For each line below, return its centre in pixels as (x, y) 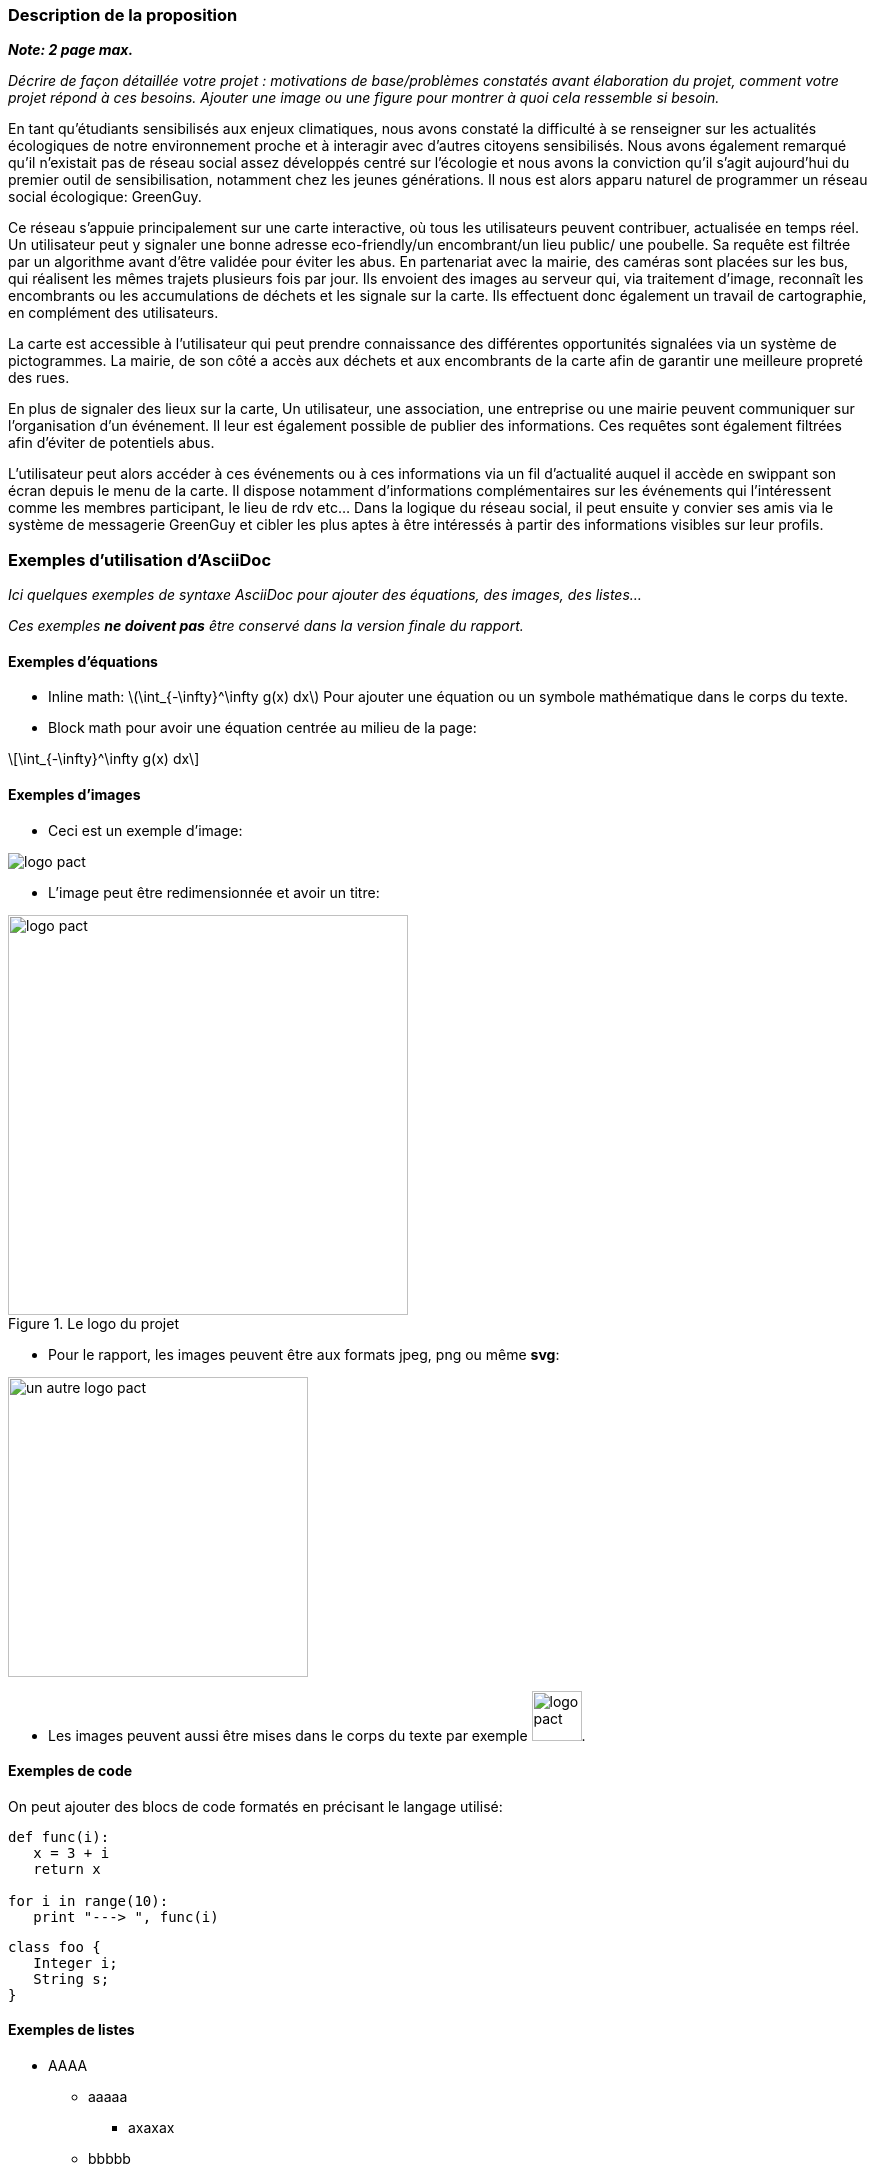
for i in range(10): (88, 1900)
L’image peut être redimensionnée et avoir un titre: (214, 892)
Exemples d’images (74, 794)
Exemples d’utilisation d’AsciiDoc (140, 559)
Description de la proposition (123, 15)
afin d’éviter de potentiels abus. (111, 443)
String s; (71, 1978)
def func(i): (59, 1836)
